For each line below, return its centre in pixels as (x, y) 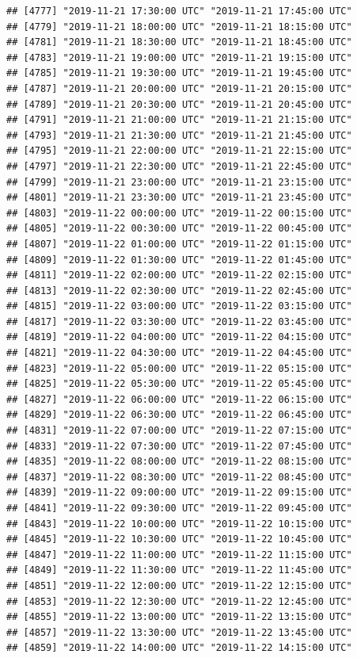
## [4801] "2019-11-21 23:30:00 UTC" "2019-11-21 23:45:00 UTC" (179, 198)
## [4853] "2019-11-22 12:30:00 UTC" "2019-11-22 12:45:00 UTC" (179, 601)
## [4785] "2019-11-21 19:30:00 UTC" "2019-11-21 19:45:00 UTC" (179, 73)
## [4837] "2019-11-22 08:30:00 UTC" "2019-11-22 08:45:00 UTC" (179, 477)
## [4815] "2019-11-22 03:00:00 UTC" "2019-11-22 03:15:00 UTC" (179, 306)
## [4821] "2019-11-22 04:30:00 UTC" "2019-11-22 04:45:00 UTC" (179, 353)
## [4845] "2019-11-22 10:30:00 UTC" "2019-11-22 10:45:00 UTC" (179, 539)
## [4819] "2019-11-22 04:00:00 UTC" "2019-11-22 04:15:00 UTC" (179, 337)
